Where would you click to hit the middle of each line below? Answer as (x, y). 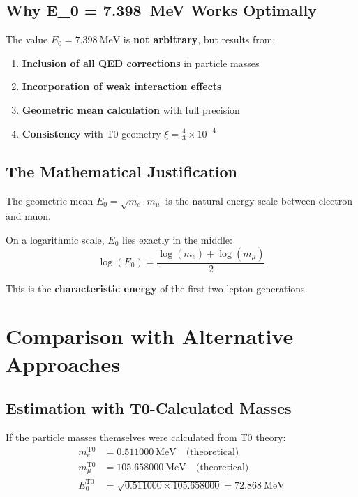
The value (27, 39)
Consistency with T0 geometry (91, 133)
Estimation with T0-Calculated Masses (149, 408)
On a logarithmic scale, (55, 239)
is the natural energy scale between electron (259, 200)
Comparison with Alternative (150, 336)
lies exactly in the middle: (177, 239)
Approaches (63, 363)
